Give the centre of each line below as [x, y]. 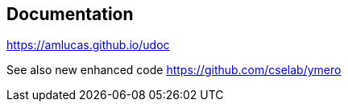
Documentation [70, 14]
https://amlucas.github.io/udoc [88, 45]
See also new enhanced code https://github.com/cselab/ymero [174, 70]
